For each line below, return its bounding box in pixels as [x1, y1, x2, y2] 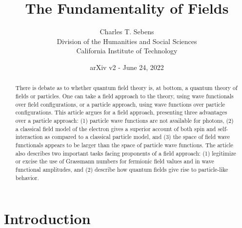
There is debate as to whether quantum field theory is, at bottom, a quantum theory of [15, 84, 238, 92]
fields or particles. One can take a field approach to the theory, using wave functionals [15, 91, 234, 100]
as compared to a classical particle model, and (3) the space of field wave [44, 133, 230, 141]
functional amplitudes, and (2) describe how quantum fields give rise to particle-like [15, 165, 228, 173]
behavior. [15, 173, 39, 182]
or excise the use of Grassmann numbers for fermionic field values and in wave [15, 157, 214, 165]
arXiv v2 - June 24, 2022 [90, 62, 164, 72]
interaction [15, 133, 43, 141]
